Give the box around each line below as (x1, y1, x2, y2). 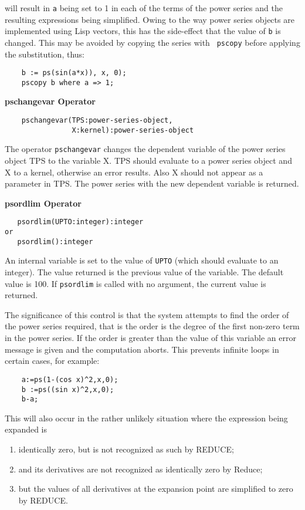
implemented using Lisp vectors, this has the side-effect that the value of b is (5, 25, 281, 37)
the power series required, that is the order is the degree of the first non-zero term (5, 320, 300, 332)
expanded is (5, 423, 48, 435)
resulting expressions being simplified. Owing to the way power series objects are (5, 13, 294, 25)
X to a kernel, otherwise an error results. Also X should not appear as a (5, 166, 263, 178)
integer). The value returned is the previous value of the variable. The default (5, 266, 284, 278)
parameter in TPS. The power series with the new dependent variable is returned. (5, 177, 299, 190)
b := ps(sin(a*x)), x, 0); (21, 69, 127, 77)
